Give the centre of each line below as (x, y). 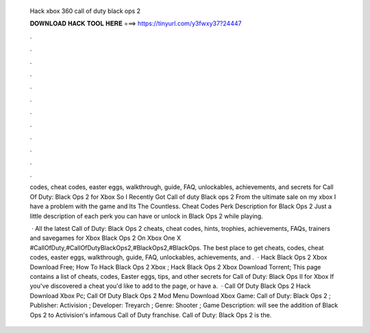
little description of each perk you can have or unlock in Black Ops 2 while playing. (146, 216)
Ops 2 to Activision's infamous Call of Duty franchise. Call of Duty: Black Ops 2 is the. (151, 314)
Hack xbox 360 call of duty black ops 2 (85, 11)
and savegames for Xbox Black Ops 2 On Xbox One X (106, 238)
